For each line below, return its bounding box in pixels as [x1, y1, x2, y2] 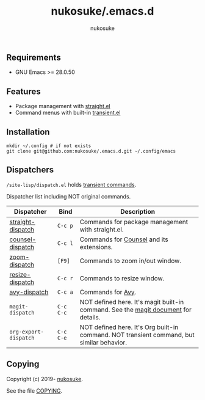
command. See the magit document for [79, 305, 192, 314]
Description [120, 207, 156, 216]
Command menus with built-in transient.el [15, 109, 121, 117]
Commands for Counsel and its [79, 235, 169, 244]
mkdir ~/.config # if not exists [6, 142, 92, 149]
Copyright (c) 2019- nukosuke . [6, 375, 84, 382]
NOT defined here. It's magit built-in [79, 297, 184, 306]
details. [79, 313, 101, 321]
